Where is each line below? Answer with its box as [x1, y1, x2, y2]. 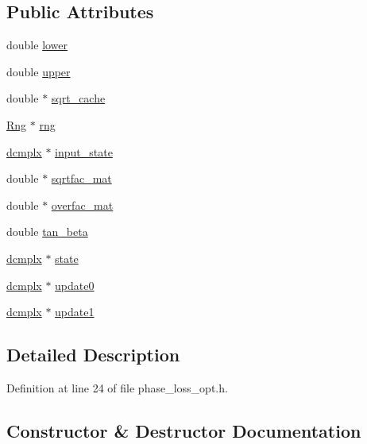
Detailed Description [6, 342, 180, 367]
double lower [6, 37, 68, 53]
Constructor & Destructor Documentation [6, 418, 361, 442]
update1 [55, 303, 95, 320]
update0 [55, 276, 95, 293]
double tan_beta [6, 223, 88, 240]
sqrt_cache [51, 90, 106, 106]
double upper [6, 63, 71, 79]
